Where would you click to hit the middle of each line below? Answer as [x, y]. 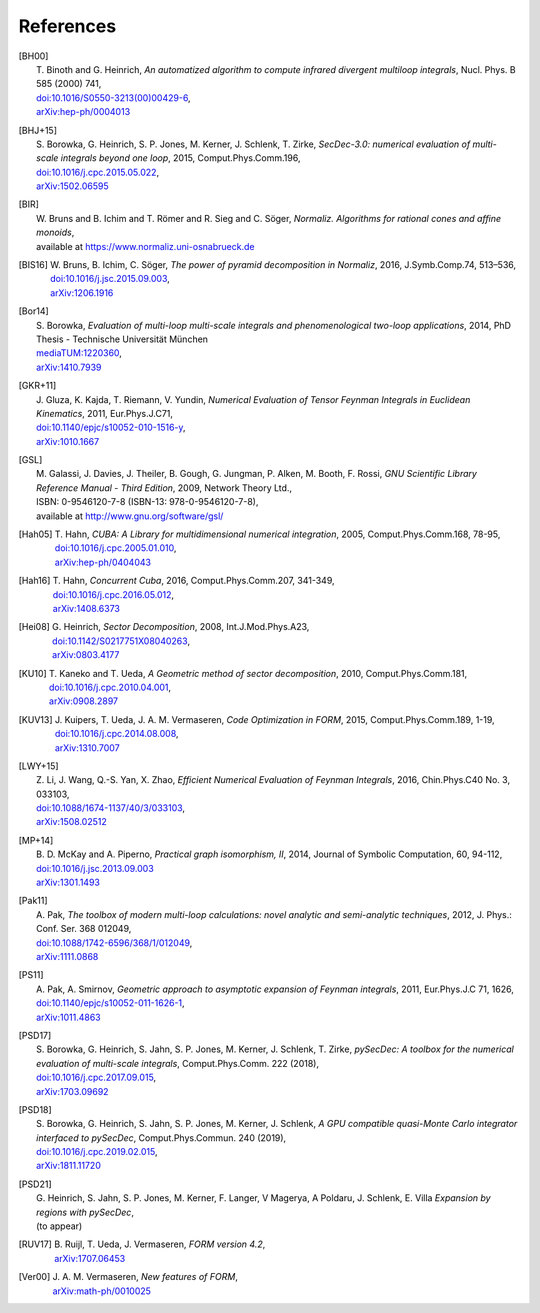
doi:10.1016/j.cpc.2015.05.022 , [98, 172]
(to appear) [59, 1226]
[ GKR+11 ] [37, 386]
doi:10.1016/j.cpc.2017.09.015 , [96, 1077]
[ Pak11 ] [33, 901]
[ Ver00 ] [34, 1277]
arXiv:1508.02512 [71, 822]
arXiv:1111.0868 [67, 956]
